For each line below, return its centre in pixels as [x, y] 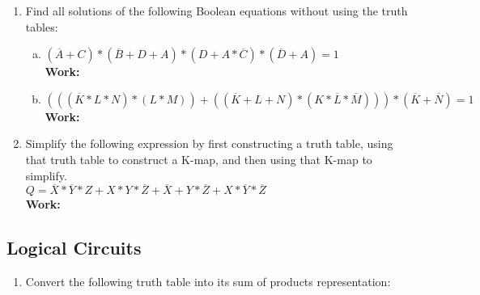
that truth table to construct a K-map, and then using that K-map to [199, 159]
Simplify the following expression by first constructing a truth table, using [209, 143]
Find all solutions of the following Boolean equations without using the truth [217, 11]
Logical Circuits [74, 248]
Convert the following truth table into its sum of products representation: [208, 282]
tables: [42, 26]
